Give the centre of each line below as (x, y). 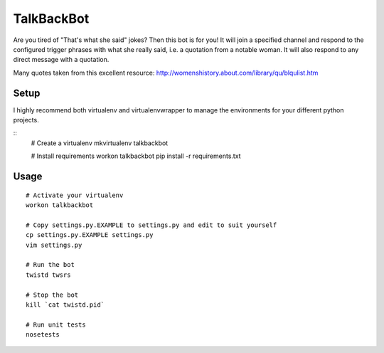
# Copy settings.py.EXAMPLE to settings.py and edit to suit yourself (151, 225)
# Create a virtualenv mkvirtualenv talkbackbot (100, 143)
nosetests (43, 335)
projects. (26, 120)
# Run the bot (50, 265)
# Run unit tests (56, 325)
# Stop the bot (52, 295)
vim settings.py (54, 245)
